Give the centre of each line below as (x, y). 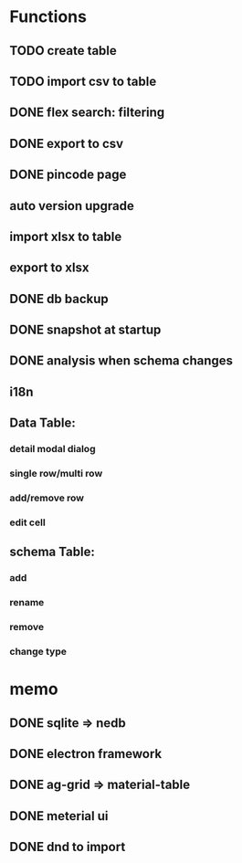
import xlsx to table (66, 236)
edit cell (27, 522)
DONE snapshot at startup (85, 330)
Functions (48, 17)
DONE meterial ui (59, 816)
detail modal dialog (53, 449)
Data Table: (42, 423)
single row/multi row (56, 474)
